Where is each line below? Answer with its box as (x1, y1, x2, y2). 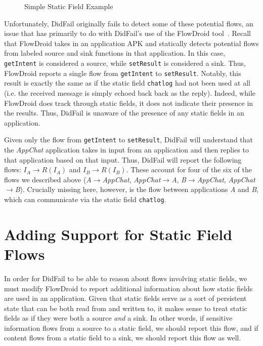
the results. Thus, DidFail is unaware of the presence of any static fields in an (4, 107, 244, 118)
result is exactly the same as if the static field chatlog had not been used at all (4, 78, 250, 88)
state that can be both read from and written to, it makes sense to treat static (4, 302, 247, 313)
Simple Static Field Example (24, 1, 113, 11)
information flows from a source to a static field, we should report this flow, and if (4, 322, 258, 333)
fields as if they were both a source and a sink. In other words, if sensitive (4, 313, 233, 323)
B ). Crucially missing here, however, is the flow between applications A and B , (15, 184, 259, 195)
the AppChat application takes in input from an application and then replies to (4, 144, 249, 155)
